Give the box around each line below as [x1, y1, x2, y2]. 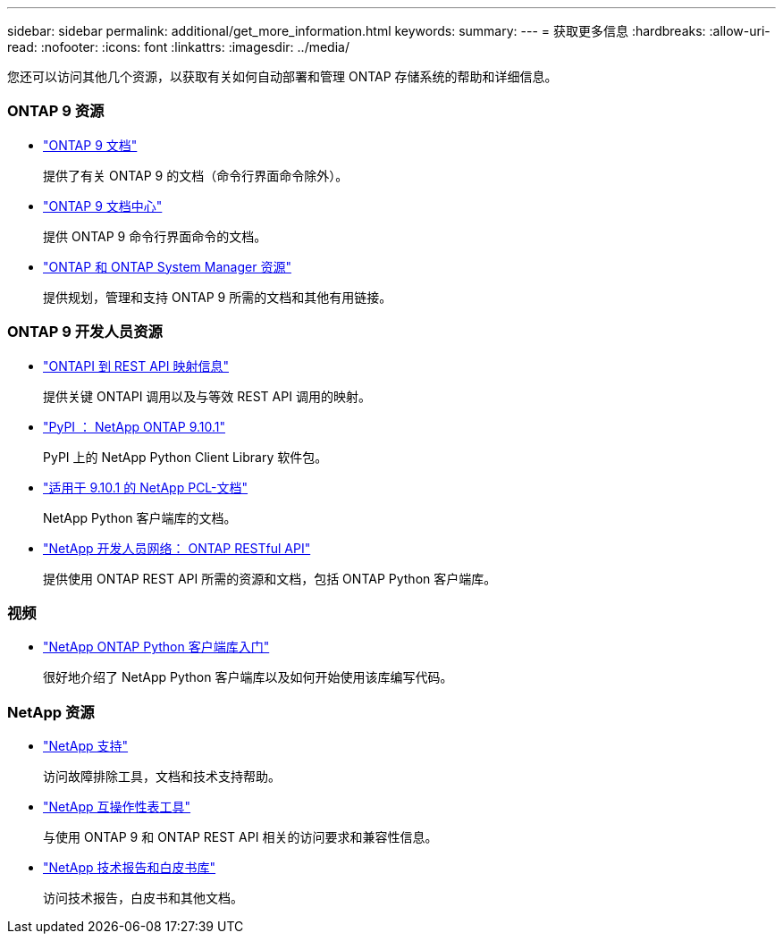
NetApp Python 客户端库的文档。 [43, 509, 237, 525]
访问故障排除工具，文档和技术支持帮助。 [43, 769, 281, 784]
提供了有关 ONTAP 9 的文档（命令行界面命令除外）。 [43, 167, 349, 183]
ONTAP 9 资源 [7, 102, 105, 121]
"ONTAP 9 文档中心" [43, 197, 163, 214]
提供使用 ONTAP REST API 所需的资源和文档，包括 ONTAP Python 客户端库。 [43, 570, 497, 586]
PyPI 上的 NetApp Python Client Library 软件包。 [43, 449, 328, 465]
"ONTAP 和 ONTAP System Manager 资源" [43, 258, 291, 274]
